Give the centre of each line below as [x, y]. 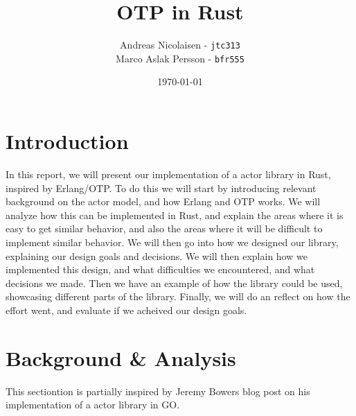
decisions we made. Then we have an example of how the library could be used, [174, 283]
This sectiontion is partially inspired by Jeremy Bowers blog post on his [158, 391]
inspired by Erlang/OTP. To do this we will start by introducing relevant [161, 188]
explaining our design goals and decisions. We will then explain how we [157, 255]
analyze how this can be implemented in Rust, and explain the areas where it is [175, 215]
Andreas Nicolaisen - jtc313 [180, 45]
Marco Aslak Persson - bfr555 [180, 58]
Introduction [67, 141]
